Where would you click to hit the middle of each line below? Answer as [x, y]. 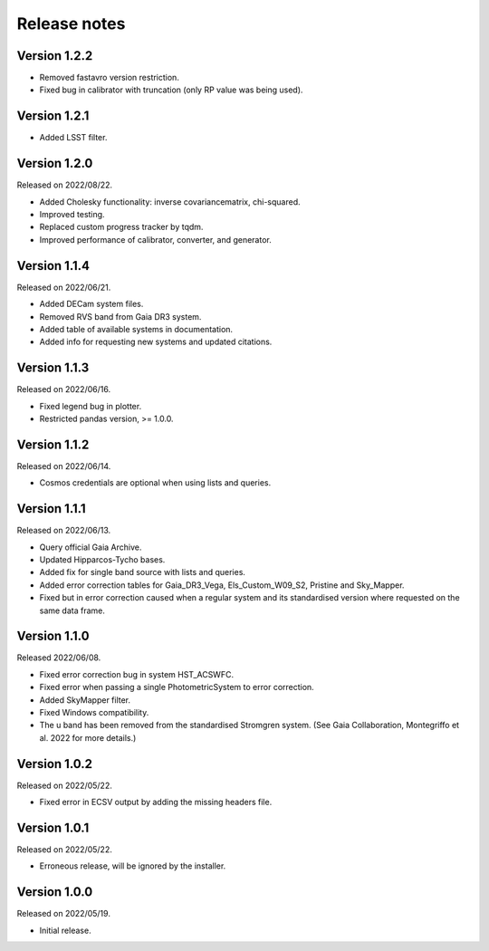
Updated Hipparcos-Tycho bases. [102, 559]
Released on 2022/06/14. [64, 466]
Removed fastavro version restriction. [110, 78]
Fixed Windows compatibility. [94, 712]
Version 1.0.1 [53, 827]
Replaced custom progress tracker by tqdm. [121, 227]
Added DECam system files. [91, 304]
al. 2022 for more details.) [88, 737]
